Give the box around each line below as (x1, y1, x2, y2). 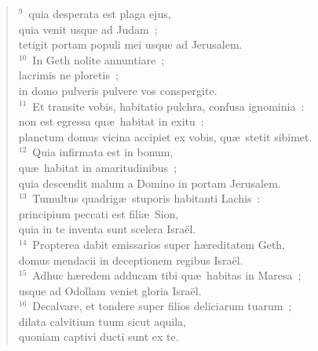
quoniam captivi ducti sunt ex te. (18, 328, 179, 345)
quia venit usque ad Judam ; (18, 20, 158, 37)
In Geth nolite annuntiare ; (32, 51, 165, 68)
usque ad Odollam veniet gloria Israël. (18, 282, 202, 298)
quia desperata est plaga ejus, (28, 5, 171, 21)
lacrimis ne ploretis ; (18, 67, 119, 83)
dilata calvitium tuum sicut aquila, (18, 313, 187, 329)
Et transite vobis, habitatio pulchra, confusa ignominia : (32, 97, 305, 114)
